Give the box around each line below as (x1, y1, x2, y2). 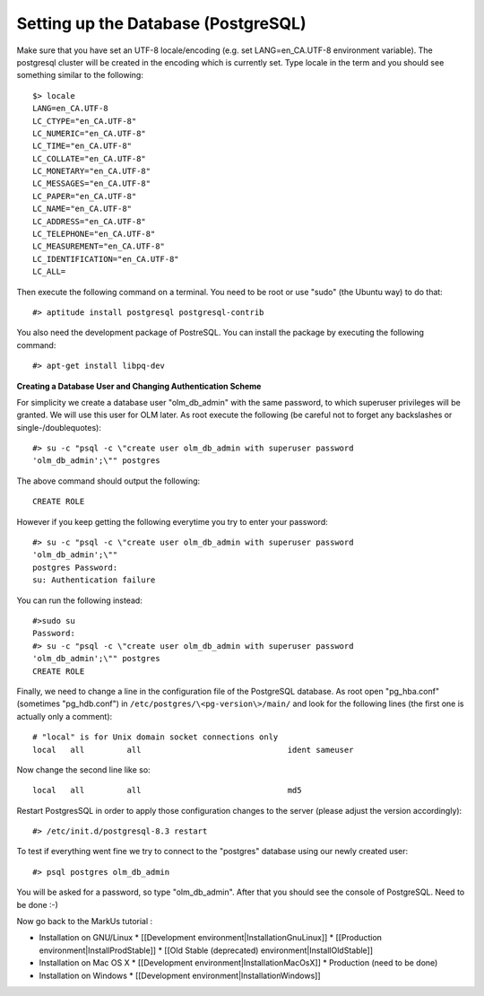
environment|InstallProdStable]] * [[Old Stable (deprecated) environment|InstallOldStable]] (39, 945, 374, 956)
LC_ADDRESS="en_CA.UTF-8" (32, 216, 147, 226)
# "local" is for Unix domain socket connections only (32, 732, 279, 742)
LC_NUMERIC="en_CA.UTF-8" (32, 128, 147, 138)
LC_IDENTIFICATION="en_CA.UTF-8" (32, 254, 179, 264)
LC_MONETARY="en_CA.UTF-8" (32, 166, 151, 177)
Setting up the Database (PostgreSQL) (16, 13, 307, 33)
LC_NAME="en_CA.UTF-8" (32, 204, 133, 214)
